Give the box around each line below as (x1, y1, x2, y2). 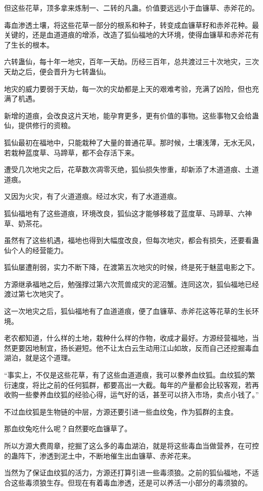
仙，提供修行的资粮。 (4, 120, 75, 131)
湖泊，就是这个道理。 (4, 352, 75, 363)
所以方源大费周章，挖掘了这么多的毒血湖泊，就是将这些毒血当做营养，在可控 (4, 440, 259, 451)
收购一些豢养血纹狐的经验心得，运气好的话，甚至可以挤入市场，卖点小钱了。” (4, 389, 259, 400)
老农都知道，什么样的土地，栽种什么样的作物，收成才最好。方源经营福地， (4, 333, 252, 343)
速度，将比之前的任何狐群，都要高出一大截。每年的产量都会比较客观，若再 (11, 379, 259, 390)
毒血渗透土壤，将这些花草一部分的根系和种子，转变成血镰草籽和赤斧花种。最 (4, 19, 259, 30)
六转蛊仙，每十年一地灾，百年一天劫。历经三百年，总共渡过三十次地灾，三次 (4, 56, 259, 67)
